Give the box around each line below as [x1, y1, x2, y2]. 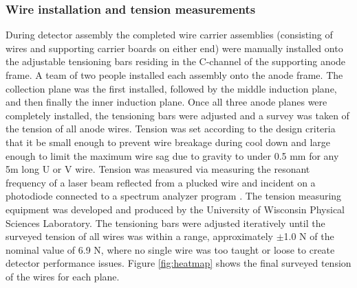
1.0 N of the [283, 229, 334, 243]
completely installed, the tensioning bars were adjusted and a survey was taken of [6, 108, 349, 122]
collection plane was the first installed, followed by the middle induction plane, [6, 81, 337, 95]
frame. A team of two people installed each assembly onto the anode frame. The [6, 68, 343, 82]
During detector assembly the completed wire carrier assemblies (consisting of [6, 27, 333, 42]
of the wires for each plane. [6, 269, 120, 283]
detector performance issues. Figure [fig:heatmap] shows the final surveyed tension [6, 256, 351, 270]
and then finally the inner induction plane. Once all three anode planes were [6, 95, 327, 109]
